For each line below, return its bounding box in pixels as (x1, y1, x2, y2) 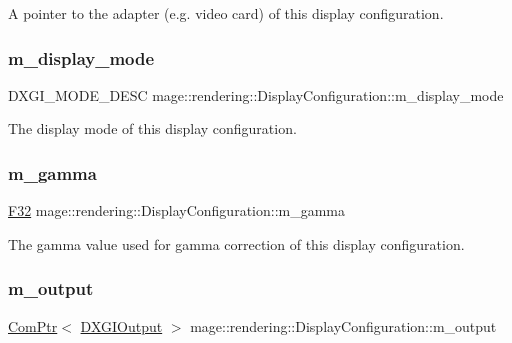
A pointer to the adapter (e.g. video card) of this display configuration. (8, 3, 444, 23)
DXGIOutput (80, 315, 163, 336)
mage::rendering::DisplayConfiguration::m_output (190, 315, 497, 336)
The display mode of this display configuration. (8, 118, 297, 139)
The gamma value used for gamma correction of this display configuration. (8, 233, 465, 254)
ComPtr (8, 315, 58, 336)
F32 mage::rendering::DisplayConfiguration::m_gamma (8, 200, 346, 221)
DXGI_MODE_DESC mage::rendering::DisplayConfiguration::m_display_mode (8, 84, 504, 105)
